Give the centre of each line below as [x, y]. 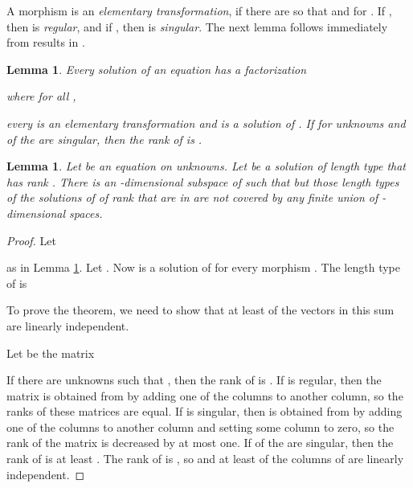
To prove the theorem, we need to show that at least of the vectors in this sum [200, 310]
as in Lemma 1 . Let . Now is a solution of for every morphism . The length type [203, 267]
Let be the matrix [51, 353]
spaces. [86, 213]
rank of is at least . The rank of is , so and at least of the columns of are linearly [205, 459]
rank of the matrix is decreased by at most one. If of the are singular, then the [200, 443]
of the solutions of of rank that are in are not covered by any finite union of [192, 197]
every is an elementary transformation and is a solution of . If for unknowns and [206, 123]
